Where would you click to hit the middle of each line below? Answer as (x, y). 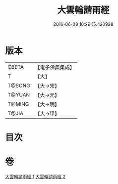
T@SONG (19, 86)
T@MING (18, 104)
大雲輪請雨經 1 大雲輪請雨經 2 (35, 177)
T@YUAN (19, 94)
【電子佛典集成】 (55, 67)
